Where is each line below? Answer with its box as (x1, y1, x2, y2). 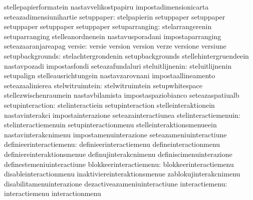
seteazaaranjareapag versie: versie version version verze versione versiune (4, 41, 226, 51)
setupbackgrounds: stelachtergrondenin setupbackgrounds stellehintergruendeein (4, 50, 249, 61)
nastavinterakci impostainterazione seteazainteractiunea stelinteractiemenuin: (4, 109, 240, 120)
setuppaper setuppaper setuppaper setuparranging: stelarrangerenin (4, 21, 212, 32)
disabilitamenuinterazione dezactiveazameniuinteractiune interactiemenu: (4, 178, 227, 188)
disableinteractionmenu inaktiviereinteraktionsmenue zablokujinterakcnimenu (4, 168, 240, 179)
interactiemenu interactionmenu (4, 188, 101, 198)
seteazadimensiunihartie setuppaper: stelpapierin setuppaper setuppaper (4, 11, 225, 22)
